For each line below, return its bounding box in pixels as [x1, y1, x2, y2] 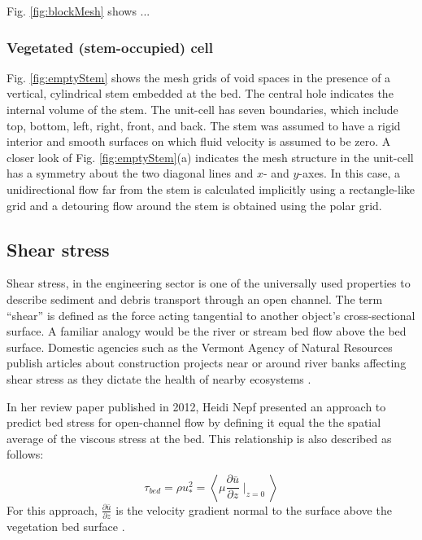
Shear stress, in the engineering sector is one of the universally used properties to [7, 274, 411, 292]
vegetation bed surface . [7, 518, 125, 535]
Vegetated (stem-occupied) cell [7, 37, 213, 57]
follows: [7, 446, 44, 463]
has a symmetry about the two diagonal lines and [7, 165, 254, 182]
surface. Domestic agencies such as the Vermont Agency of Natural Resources [7, 338, 393, 355]
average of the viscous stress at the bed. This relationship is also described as [7, 429, 392, 446]
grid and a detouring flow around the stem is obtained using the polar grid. [7, 196, 382, 213]
